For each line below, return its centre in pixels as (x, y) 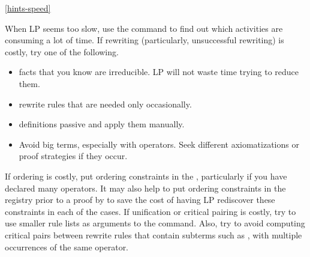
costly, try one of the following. (62, 51)
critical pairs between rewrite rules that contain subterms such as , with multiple (154, 234)
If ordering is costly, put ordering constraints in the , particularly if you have (146, 176)
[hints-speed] (28, 8)
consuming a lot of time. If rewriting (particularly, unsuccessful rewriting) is (145, 40)
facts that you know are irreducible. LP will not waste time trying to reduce (159, 72)
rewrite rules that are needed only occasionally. (105, 104)
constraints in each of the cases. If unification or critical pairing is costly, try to (151, 211)
